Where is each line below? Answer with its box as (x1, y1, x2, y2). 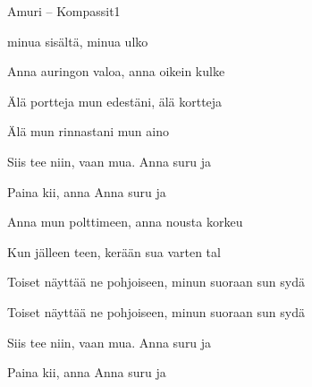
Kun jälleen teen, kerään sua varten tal (7, 242, 221, 261)
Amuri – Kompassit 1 (7, 2, 121, 20)
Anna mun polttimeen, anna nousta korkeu (7, 212, 243, 231)
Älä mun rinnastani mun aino (7, 122, 169, 141)
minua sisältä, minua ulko (7, 31, 148, 50)
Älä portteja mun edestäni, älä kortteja (7, 91, 223, 110)
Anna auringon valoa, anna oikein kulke (7, 62, 225, 81)
